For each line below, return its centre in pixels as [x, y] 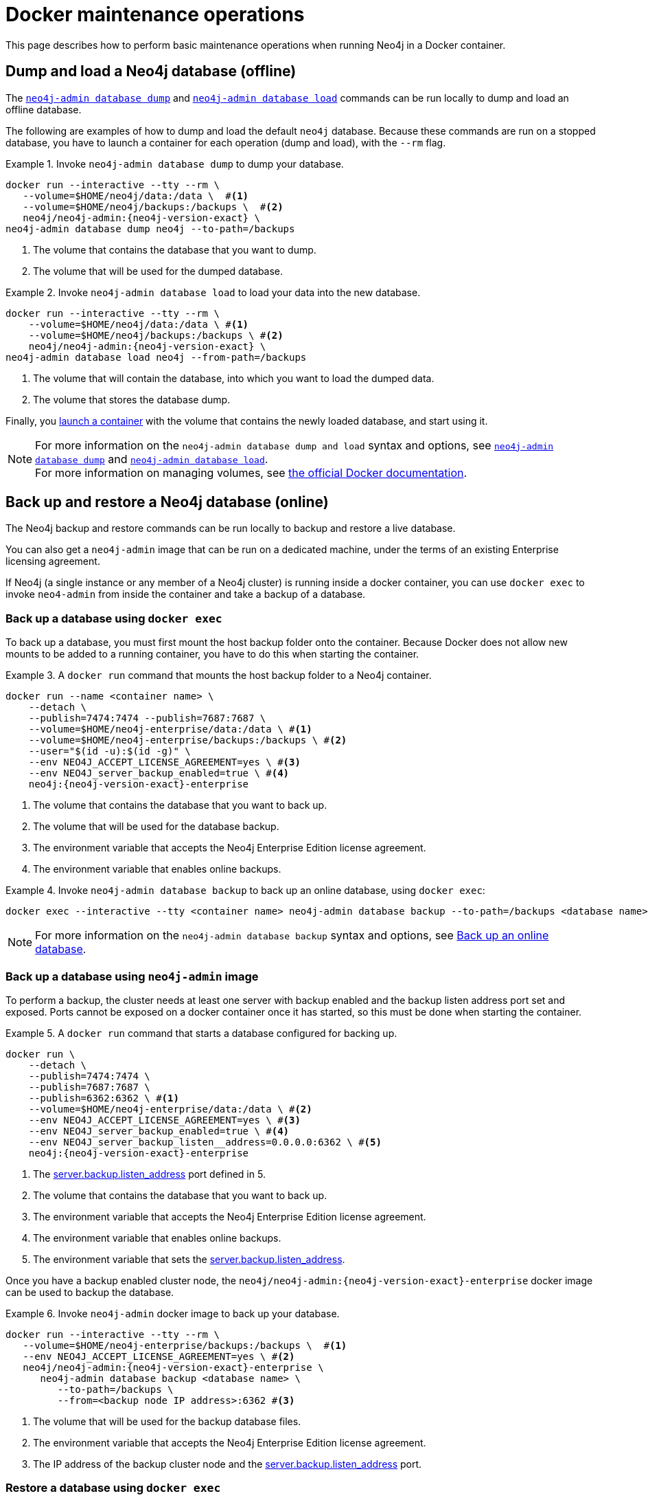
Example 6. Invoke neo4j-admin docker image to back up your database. [173, 1313]
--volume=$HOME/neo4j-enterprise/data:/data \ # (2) [170, 1109]
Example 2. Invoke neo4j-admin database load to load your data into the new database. [213, 292]
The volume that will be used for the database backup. [156, 827]
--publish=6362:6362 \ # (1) [104, 1098]
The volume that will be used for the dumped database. [158, 271]
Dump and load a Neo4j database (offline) [151, 71]
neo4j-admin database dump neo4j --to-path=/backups [150, 228]
